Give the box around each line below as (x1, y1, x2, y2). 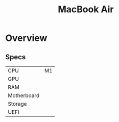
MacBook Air (58, 4, 114, 15)
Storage (8, 101, 27, 107)
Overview (5, 32, 47, 44)
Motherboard (8, 92, 40, 99)
